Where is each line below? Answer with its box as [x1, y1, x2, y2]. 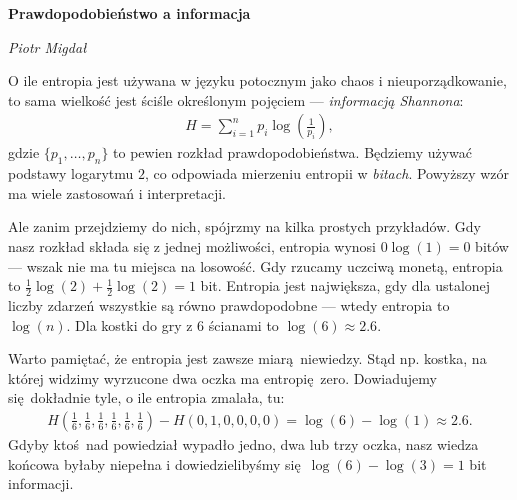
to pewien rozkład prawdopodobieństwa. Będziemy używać [113, 142, 473, 163]
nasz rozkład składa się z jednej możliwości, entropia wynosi [8, 235, 377, 256]
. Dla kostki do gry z [66, 314, 193, 335]
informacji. [8, 473, 74, 494]
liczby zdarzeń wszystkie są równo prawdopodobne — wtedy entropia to [8, 295, 450, 315]
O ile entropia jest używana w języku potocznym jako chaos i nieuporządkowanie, [8, 70, 507, 91]
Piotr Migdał [8, 36, 87, 57]
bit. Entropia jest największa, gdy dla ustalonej [200, 275, 491, 296]
